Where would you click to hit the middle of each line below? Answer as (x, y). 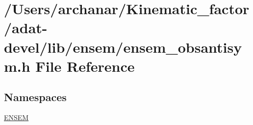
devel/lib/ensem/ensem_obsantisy (123, 47)
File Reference (85, 66)
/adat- (26, 28)
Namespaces (35, 97)
